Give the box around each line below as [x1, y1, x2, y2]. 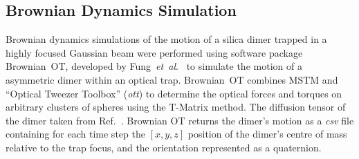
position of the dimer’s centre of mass [187, 127, 347, 141]
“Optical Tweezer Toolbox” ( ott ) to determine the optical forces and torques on [6, 86, 342, 100]
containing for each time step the [6, 127, 145, 141]
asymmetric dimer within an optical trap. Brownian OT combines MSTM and [6, 72, 338, 86]
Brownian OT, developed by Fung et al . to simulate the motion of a [6, 59, 302, 73]
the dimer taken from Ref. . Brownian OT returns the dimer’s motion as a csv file [6, 113, 354, 127]
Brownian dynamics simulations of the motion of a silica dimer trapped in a [6, 32, 327, 46]
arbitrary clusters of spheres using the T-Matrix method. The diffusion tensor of [6, 100, 346, 114]
